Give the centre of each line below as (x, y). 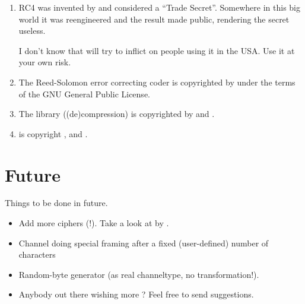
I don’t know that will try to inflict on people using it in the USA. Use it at (157, 50)
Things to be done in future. (56, 203)
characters (37, 254)
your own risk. (45, 62)
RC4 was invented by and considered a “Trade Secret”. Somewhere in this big (160, 7)
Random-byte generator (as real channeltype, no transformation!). (139, 274)
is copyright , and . (53, 133)
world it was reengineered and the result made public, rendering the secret (154, 19)
